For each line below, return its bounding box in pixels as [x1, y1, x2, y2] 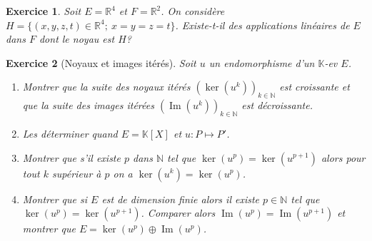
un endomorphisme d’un [208, 55, 315, 70]
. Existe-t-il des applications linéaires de [175, 17, 350, 32]
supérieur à [52, 165, 101, 180]
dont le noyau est [39, 31, 115, 46]
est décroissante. [241, 98, 313, 113]
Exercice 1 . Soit [6, 4, 81, 18]
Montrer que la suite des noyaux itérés [22, 79, 191, 94]
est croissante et [279, 79, 350, 94]
